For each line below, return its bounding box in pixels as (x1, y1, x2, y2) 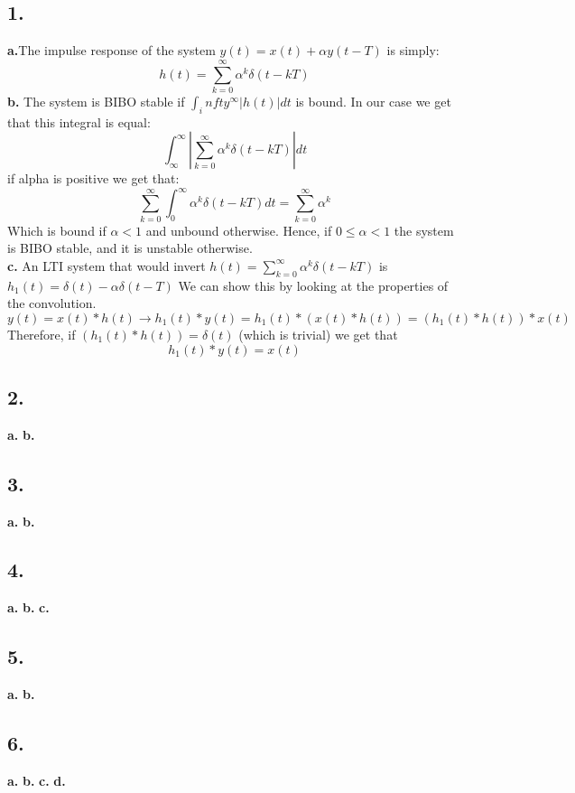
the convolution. (7, 294, 97, 313)
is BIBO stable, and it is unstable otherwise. (7, 238, 253, 257)
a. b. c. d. (7, 770, 66, 789)
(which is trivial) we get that (238, 324, 398, 343)
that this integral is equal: (7, 112, 151, 131)
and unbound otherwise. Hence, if (145, 220, 332, 239)
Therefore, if (7, 324, 76, 343)
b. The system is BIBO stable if (7, 91, 185, 110)
